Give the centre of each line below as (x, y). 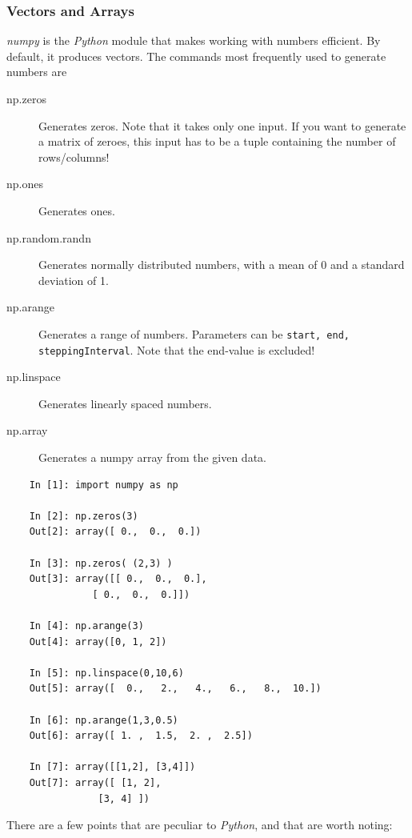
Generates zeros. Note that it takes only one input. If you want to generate (222, 125)
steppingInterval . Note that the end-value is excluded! (177, 349)
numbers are (37, 72)
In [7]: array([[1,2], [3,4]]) (112, 767)
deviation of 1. (74, 280)
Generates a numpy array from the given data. (152, 457)
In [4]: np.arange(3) (86, 625)
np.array (27, 430)
